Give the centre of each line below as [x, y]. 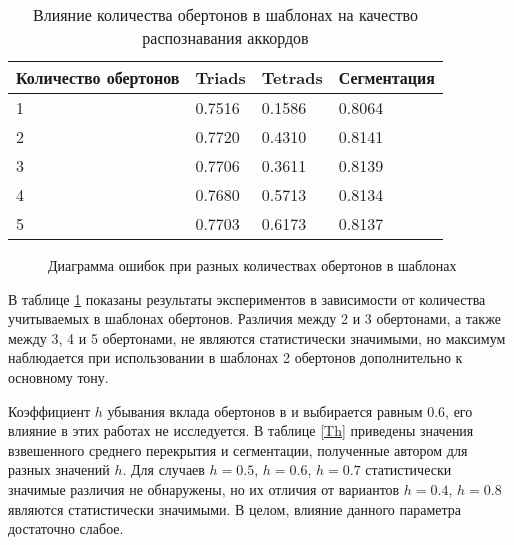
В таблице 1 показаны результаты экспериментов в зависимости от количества [247, 298]
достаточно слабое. [66, 528]
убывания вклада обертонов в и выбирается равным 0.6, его [290, 410]
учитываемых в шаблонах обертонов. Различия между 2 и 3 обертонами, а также [254, 318]
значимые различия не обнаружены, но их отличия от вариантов [204, 488]
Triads [220, 77]
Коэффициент [49, 410]
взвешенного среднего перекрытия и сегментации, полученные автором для [238, 449]
